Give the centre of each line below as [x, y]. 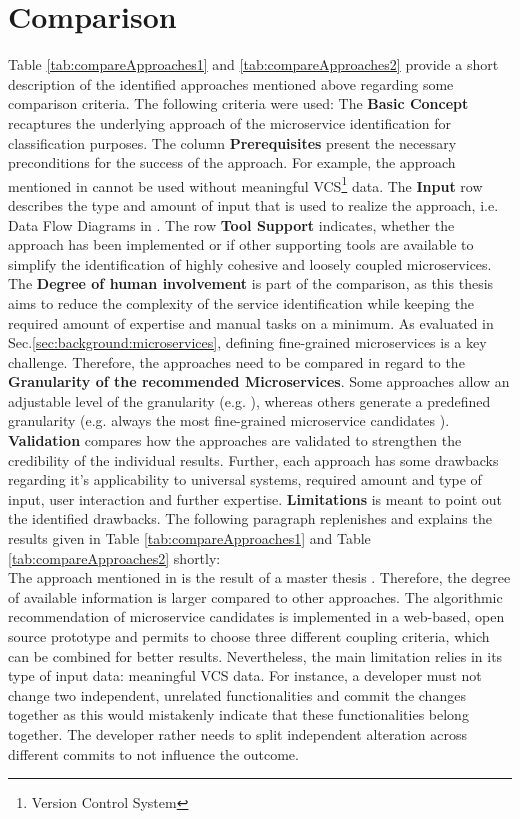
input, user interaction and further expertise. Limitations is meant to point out [255, 498]
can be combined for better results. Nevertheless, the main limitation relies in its [255, 655]
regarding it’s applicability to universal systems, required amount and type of [245, 479]
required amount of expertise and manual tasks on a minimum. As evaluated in [251, 322]
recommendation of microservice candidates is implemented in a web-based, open [256, 616]
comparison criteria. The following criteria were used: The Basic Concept [238, 103]
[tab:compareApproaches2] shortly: [114, 557]
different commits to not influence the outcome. [153, 753]
